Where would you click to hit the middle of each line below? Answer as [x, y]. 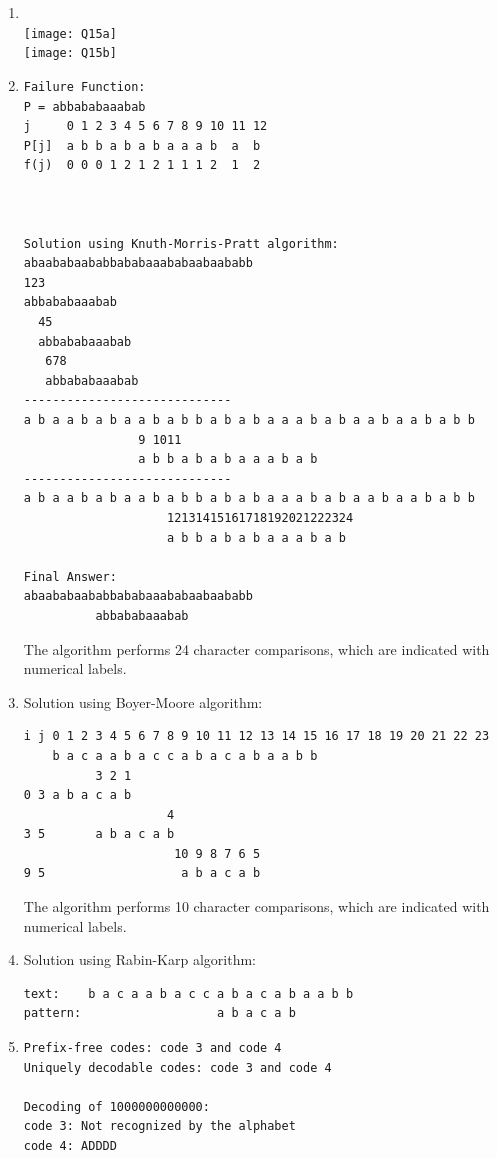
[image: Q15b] [70, 53]
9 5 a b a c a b [142, 873]
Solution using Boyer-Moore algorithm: [143, 701]
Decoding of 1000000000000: [116, 1106]
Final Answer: [70, 576]
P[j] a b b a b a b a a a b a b [142, 145]
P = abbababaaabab [84, 106]
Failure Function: [84, 86]
